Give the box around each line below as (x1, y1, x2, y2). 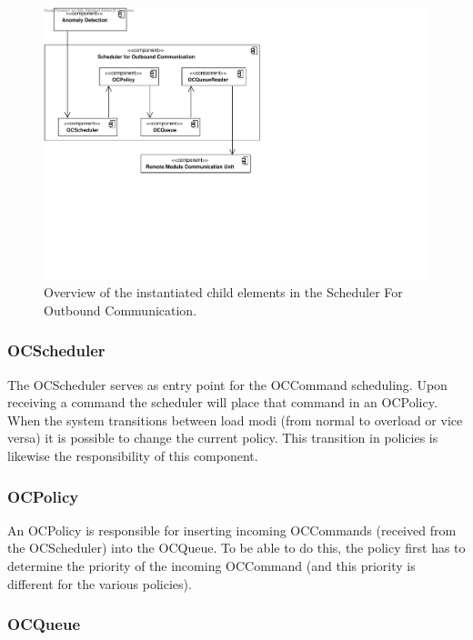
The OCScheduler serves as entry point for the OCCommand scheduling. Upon (7, 375, 448, 394)
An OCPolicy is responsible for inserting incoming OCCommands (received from (7, 520, 457, 539)
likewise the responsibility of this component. (7, 446, 258, 465)
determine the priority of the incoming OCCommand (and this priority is (7, 556, 416, 575)
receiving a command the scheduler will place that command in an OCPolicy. (7, 393, 438, 412)
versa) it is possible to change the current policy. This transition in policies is (7, 428, 438, 447)
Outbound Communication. (44, 300, 197, 319)
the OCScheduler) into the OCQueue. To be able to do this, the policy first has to (7, 538, 466, 557)
